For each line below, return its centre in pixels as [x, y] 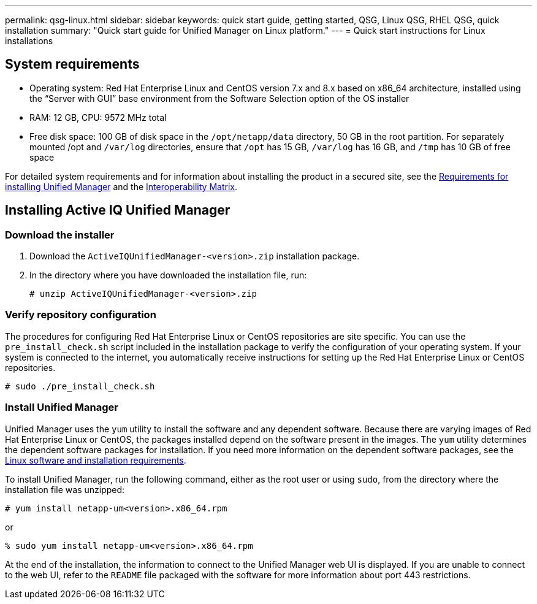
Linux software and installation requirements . [96, 460]
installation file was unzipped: [65, 489]
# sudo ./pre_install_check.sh [80, 386]
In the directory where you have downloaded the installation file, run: [168, 275]
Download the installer [60, 235]
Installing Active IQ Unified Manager [118, 210]
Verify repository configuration [81, 315]
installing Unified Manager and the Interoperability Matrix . [121, 186]
